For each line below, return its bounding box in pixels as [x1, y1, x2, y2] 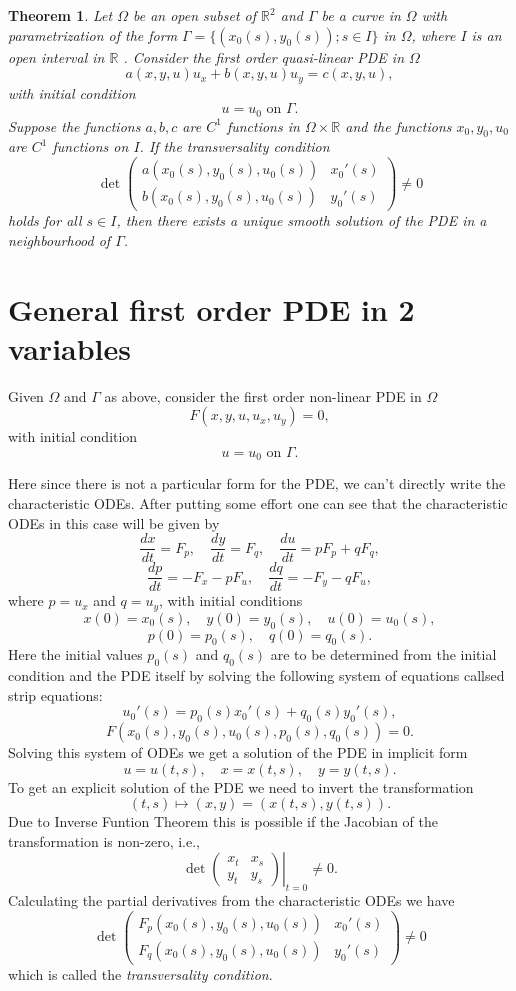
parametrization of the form [8, 24, 178, 45]
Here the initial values [8, 644, 143, 665]
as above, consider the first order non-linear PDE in [104, 385, 422, 406]
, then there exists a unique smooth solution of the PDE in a [116, 210, 487, 231]
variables [8, 327, 132, 368]
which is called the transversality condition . [8, 963, 273, 984]
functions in [226, 115, 300, 136]
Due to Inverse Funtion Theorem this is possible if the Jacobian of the [8, 811, 438, 832]
